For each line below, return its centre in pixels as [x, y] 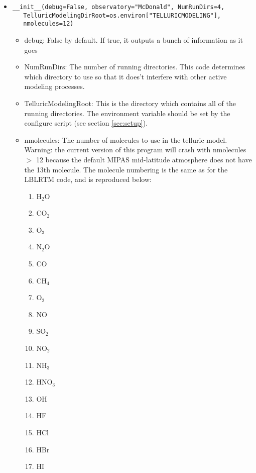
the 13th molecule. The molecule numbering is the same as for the [126, 169]
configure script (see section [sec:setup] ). [86, 123]
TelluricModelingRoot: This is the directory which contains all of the [130, 103]
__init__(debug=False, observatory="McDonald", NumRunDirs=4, [118, 7]
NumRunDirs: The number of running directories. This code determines [135, 67]
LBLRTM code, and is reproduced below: [88, 179]
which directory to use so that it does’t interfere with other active [125, 76]
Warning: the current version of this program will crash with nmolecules [135, 150]
